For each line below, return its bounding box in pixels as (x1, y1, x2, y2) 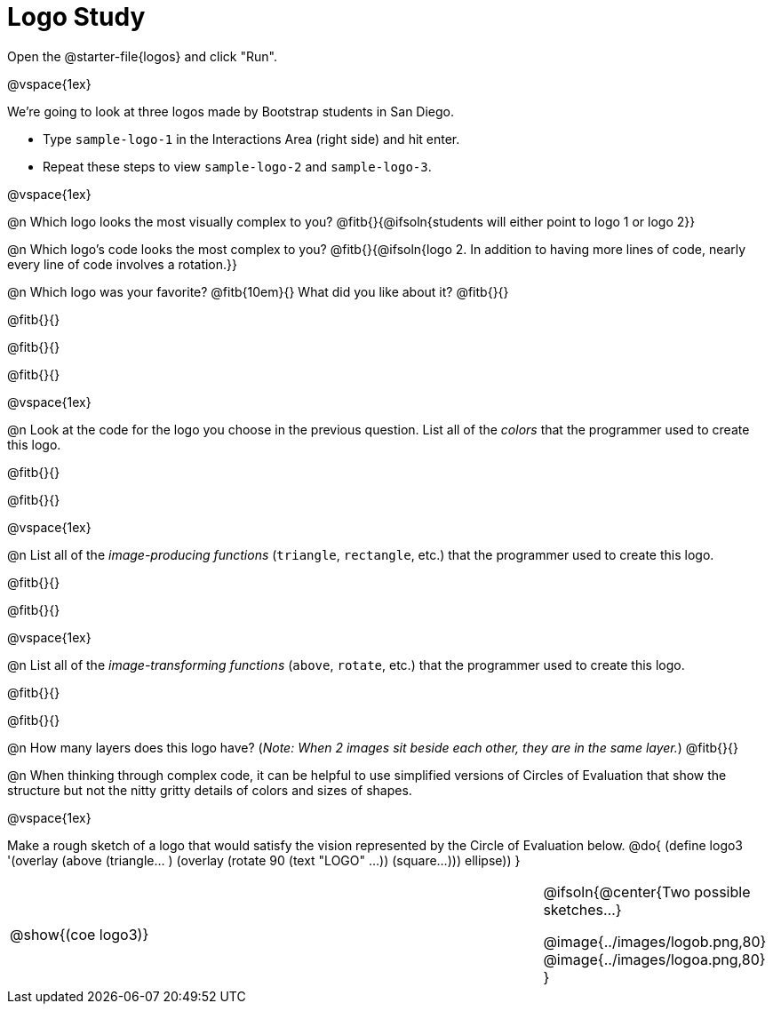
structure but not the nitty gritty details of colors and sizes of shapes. (7, 782, 412, 798)
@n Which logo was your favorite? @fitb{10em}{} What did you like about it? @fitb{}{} (7, 283, 509, 299)
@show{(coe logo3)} (10, 925, 149, 943)
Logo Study (7, 2, 146, 32)
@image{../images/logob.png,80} (543, 932, 767, 951)
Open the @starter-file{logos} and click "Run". (7, 48, 277, 64)
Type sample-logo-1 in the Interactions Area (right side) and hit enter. (43, 131, 460, 147)
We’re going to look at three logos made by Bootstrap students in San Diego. (7, 103, 455, 119)
